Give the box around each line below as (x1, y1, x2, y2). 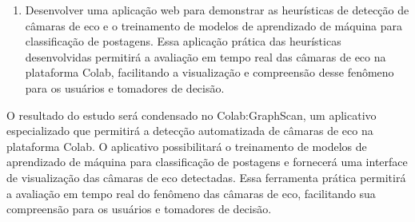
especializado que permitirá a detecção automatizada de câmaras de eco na (6, 122, 373, 139)
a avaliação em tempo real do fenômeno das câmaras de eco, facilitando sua (6, 184, 376, 201)
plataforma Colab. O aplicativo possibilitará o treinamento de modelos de (6, 137, 367, 154)
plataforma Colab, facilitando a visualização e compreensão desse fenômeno (25, 64, 394, 81)
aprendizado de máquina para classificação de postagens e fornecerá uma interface (6, 153, 408, 170)
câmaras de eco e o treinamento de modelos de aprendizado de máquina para (25, 17, 403, 34)
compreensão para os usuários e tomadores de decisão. (6, 200, 272, 217)
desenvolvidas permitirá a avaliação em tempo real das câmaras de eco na (25, 48, 386, 65)
